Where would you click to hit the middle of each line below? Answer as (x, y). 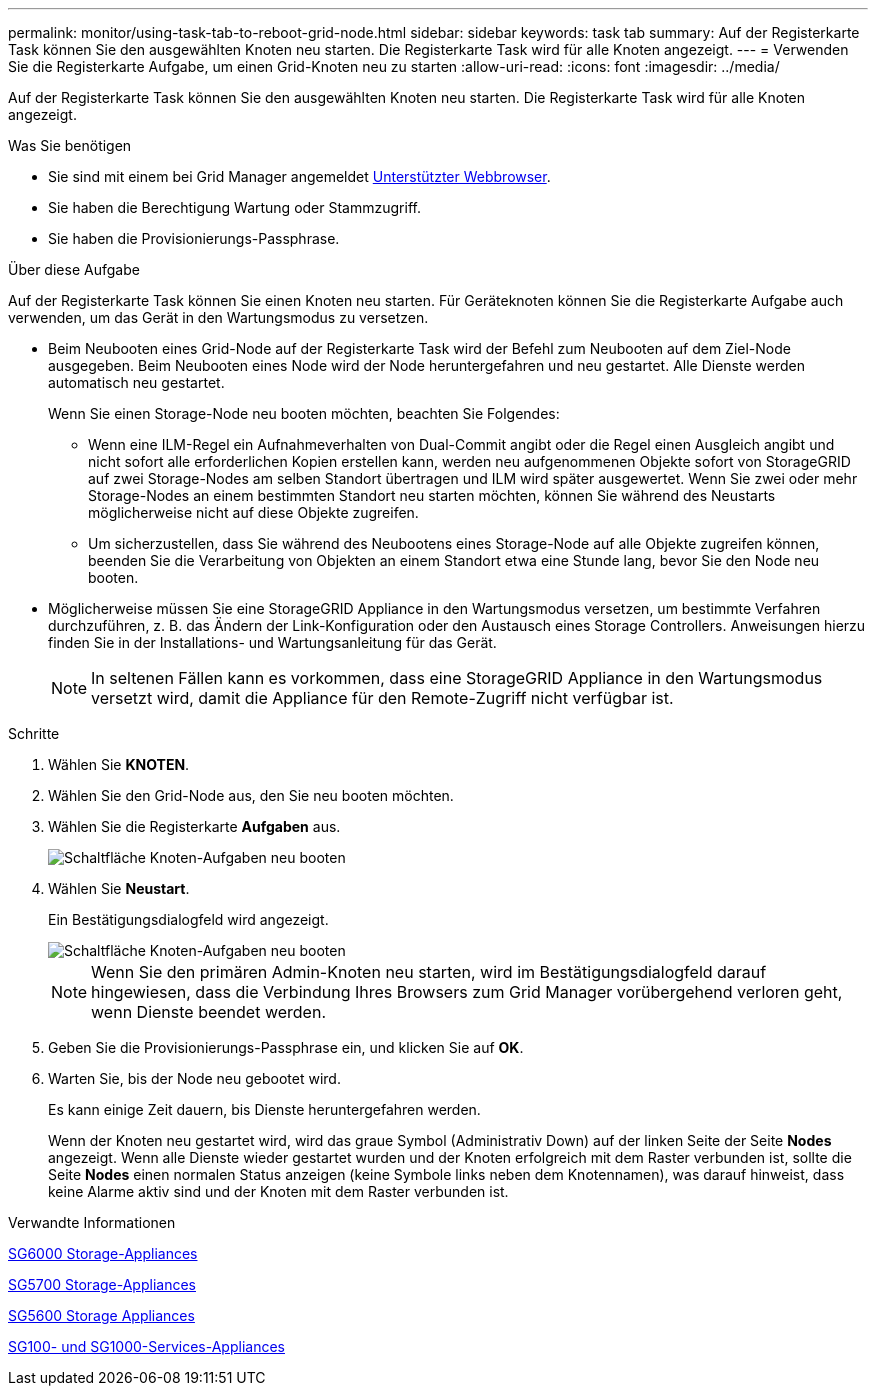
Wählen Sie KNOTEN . (119, 764)
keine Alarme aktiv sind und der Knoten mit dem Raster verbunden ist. (278, 1191)
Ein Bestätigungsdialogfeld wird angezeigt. (188, 919)
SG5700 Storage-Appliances (102, 1284)
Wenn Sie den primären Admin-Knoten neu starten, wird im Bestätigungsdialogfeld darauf (429, 972)
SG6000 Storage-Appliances (103, 1253)
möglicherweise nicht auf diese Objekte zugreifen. (253, 512)
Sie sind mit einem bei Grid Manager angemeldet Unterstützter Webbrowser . (299, 176)
